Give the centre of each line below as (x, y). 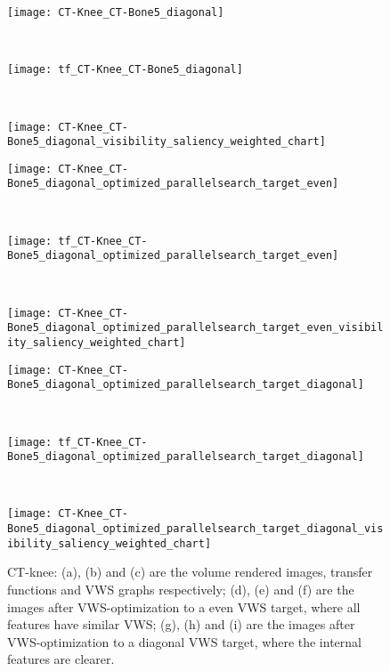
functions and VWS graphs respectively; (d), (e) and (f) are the (181, 589)
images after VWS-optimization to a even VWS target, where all (184, 606)
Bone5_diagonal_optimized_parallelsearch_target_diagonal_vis (195, 529)
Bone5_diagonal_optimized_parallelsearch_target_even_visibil (195, 328)
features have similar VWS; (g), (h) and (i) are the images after (181, 624)
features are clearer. (61, 659)
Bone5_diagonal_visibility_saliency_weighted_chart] (167, 142)
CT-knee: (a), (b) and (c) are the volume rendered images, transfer (190, 572)
